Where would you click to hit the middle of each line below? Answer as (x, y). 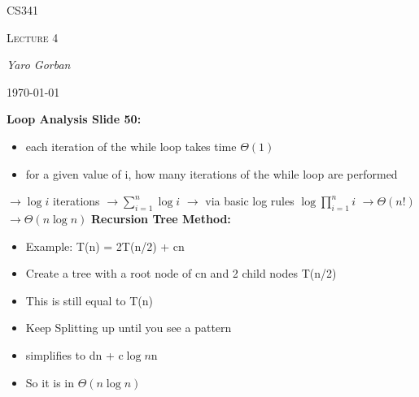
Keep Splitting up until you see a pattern (129, 328)
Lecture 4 (33, 37)
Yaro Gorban (39, 65)
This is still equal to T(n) (89, 300)
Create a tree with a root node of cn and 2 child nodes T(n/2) (181, 273)
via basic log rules (250, 201)
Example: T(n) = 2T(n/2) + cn (105, 246)
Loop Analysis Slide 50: (74, 119)
